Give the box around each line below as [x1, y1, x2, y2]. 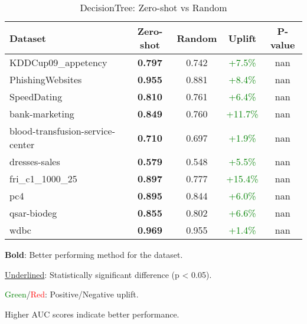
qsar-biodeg [9, 206, 57, 220]
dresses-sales [9, 155, 60, 168]
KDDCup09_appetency [9, 55, 107, 69]
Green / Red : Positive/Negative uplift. [5, 288, 139, 300]
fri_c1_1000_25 [9, 172, 77, 185]
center [9, 138, 35, 151]
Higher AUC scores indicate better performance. [5, 307, 179, 320]
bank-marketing [9, 107, 74, 120]
